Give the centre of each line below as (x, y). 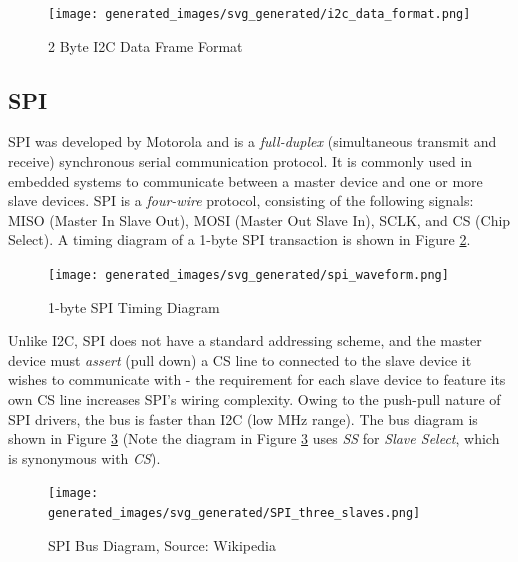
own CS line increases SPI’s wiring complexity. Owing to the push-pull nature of (254, 399)
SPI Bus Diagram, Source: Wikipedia (162, 544)
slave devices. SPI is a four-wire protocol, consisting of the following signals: (241, 200)
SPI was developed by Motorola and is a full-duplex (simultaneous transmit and (252, 141)
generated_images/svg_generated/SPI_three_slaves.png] (234, 513)
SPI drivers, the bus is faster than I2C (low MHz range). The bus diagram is (243, 418)
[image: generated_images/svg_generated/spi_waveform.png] (248, 275)
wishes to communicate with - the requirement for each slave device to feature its (257, 379)
